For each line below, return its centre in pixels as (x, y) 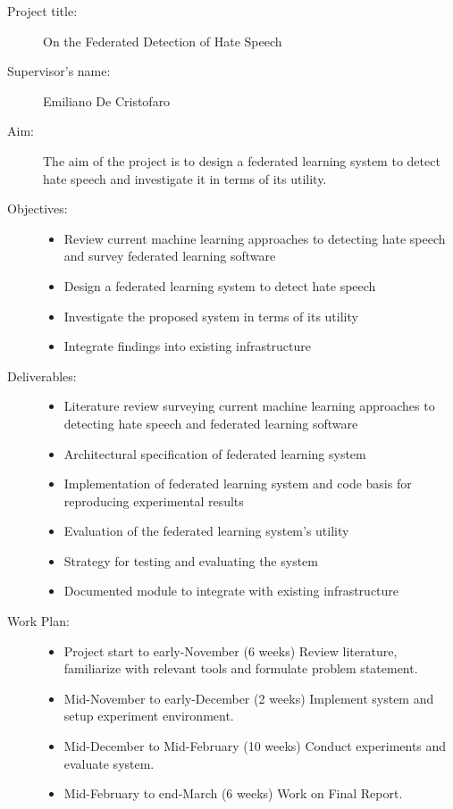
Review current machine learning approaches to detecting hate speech (255, 238)
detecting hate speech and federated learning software (211, 423)
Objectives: (38, 209)
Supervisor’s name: (59, 71)
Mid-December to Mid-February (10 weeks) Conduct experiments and (255, 746)
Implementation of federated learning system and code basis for (238, 484)
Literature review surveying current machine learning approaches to (249, 406)
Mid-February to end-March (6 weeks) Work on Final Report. (233, 793)
